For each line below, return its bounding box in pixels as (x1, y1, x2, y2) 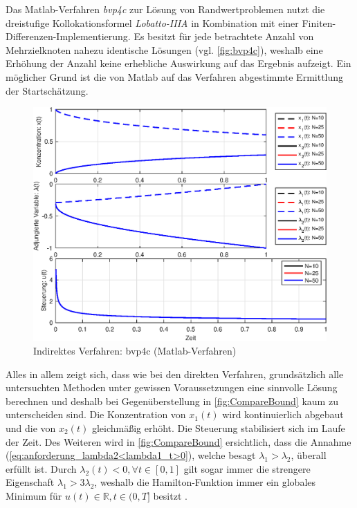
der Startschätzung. (6, 83, 89, 97)
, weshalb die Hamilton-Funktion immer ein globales (94, 475, 316, 489)
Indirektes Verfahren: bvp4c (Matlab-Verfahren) (33, 344, 237, 358)
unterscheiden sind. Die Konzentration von (6, 407, 186, 422)
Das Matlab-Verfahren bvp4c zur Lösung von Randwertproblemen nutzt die (6, 2, 325, 16)
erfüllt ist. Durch (6, 461, 77, 476)
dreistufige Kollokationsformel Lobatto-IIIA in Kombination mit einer (6, 15, 299, 30)
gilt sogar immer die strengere (183, 461, 311, 476)
